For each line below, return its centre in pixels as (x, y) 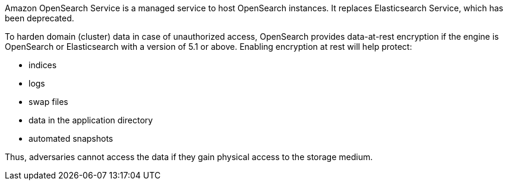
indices (43, 65)
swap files (48, 102)
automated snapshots (71, 138)
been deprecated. (40, 18)
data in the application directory (91, 120)
